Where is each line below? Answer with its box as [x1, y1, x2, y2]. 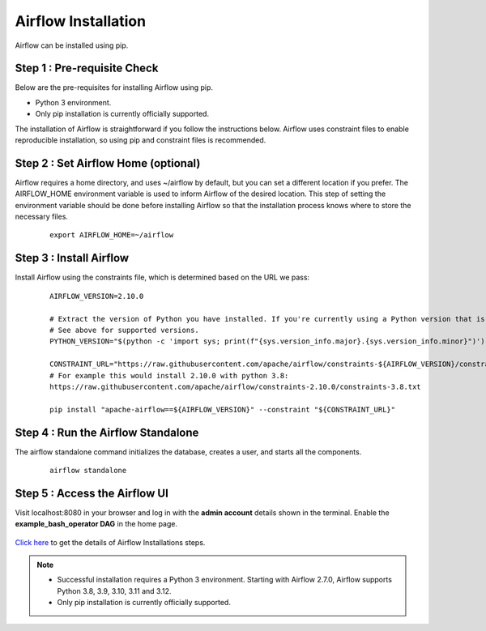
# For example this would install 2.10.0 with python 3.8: [49, 371, 289, 380]
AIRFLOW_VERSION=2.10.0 [49, 292, 144, 301]
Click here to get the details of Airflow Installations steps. [15, 537, 206, 547]
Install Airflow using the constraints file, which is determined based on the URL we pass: [15, 272, 310, 283]
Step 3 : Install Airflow [15, 251, 130, 265]
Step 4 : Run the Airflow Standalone [15, 425, 199, 439]
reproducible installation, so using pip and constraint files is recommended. [15, 135, 266, 145]
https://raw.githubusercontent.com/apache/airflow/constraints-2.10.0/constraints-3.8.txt [49, 382, 421, 391]
